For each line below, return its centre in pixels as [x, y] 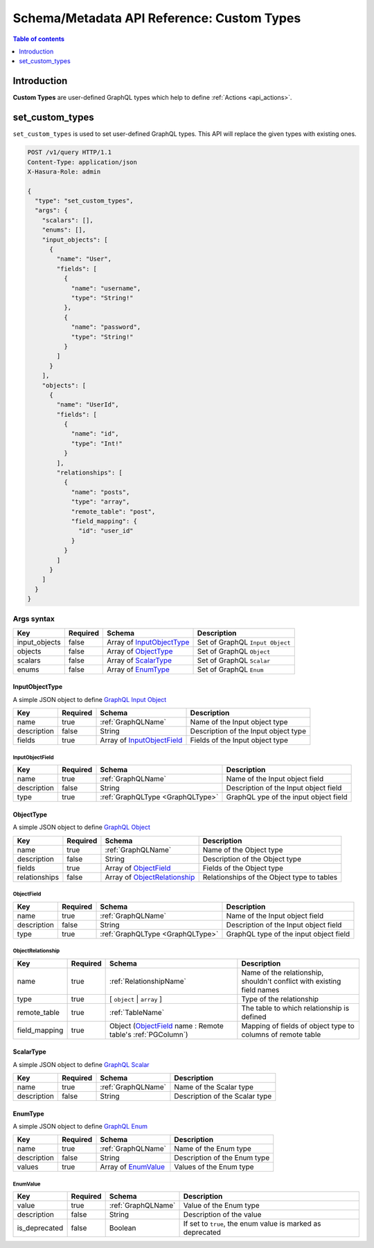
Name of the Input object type [239, 722]
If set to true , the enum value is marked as [252, 1224]
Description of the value [222, 1215]
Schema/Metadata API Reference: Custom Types [157, 18]
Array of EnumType [138, 669]
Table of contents [39, 39]
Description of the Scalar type [223, 1096]
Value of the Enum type [221, 1206]
